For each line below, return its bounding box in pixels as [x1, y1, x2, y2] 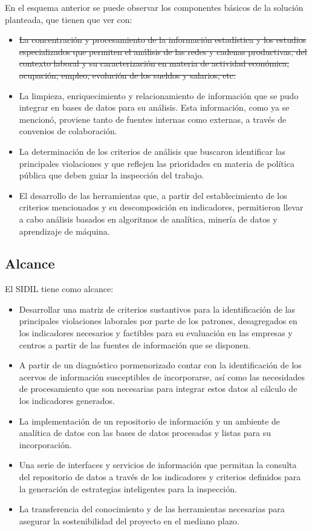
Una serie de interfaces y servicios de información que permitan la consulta [19, 458, 297, 471]
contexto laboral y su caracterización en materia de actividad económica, [19, 57, 290, 70]
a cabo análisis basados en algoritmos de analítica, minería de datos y [19, 212, 278, 225]
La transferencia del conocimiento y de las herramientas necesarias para [19, 503, 285, 515]
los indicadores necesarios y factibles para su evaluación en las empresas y [19, 327, 293, 339]
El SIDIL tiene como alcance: [5, 282, 114, 295]
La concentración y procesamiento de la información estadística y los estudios [19, 33, 307, 46]
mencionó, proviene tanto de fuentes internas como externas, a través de [19, 112, 287, 125]
